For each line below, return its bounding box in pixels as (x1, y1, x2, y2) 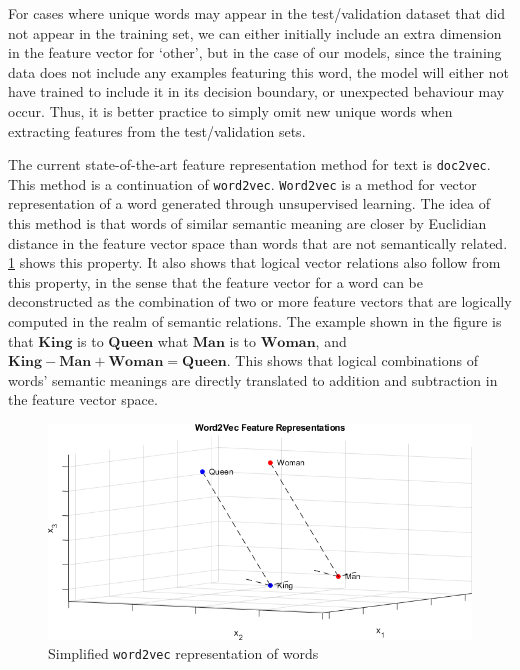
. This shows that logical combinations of (226, 350, 478, 371)
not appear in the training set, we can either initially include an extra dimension (8, 22, 502, 43)
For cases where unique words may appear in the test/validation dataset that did (8, 3, 505, 23)
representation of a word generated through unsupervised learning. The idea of (8, 193, 490, 214)
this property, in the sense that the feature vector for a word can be (8, 271, 424, 292)
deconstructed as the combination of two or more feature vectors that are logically (8, 291, 512, 312)
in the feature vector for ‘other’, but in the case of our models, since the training (8, 42, 502, 63)
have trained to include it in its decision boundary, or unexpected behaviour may (8, 81, 505, 102)
